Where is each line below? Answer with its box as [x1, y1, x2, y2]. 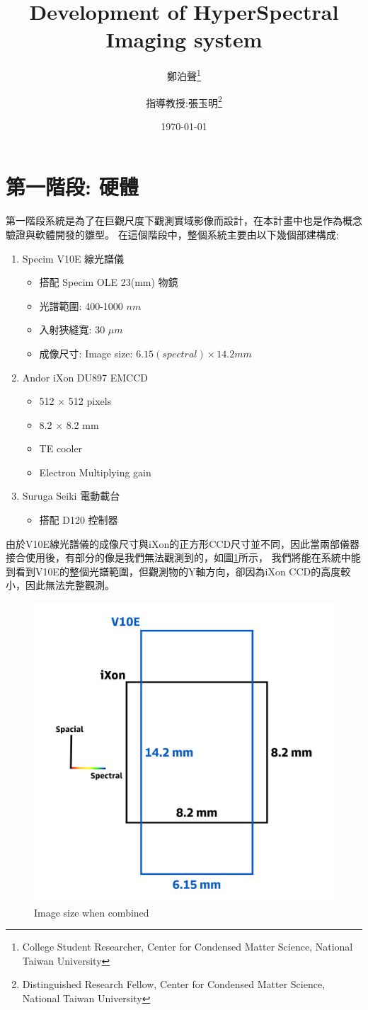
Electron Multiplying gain [39, 464, 151, 479]
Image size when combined [34, 905, 149, 919]
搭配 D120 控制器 [39, 512, 118, 527]
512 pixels [68, 394, 112, 408]
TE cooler [39, 441, 83, 456]
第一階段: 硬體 [6, 172, 139, 201]
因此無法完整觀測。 [25, 578, 115, 592]
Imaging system [105, 25, 263, 54]
